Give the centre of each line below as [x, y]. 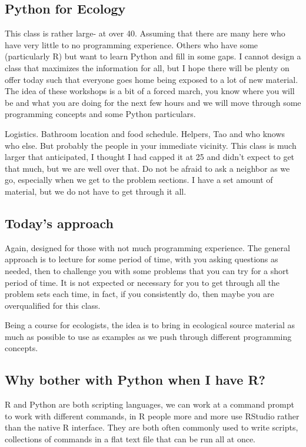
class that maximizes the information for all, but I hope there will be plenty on [147, 67]
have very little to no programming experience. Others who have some [132, 44]
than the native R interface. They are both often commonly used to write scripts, [152, 427]
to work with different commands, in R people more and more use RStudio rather [152, 416]
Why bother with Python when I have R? [135, 380]
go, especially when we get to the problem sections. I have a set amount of [139, 180]
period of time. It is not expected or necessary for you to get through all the [142, 282]
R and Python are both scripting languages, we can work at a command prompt [149, 404]
